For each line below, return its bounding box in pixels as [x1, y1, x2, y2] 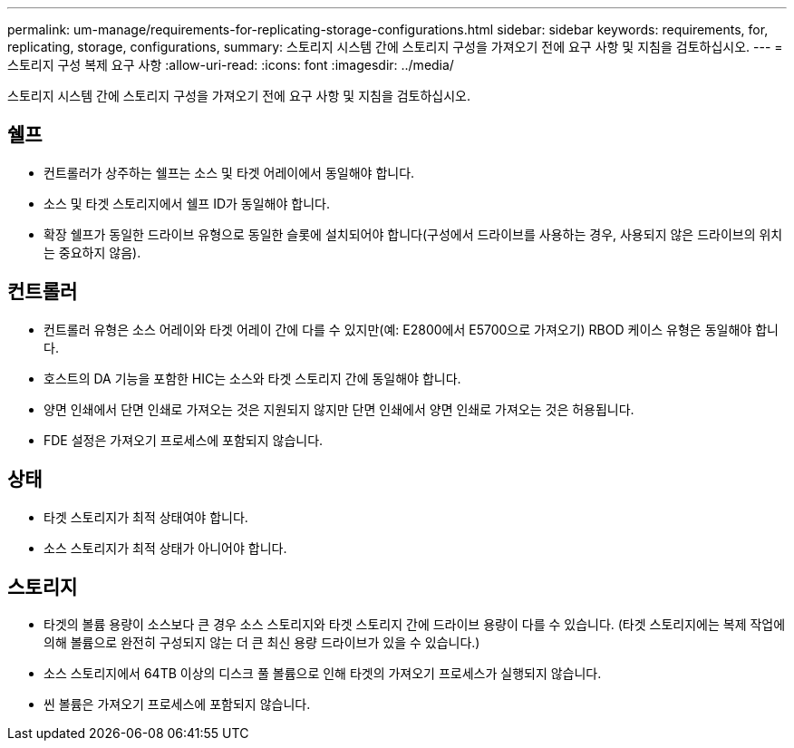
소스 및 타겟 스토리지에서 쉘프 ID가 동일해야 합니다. [44, 195, 330, 211]
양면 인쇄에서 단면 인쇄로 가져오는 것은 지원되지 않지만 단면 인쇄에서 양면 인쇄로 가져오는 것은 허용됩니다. [44, 401, 634, 417]
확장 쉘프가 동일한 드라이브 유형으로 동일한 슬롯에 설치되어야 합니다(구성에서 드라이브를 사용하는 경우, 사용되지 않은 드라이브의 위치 [44, 226, 783, 242]
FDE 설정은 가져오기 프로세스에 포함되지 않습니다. [44, 432, 324, 448]
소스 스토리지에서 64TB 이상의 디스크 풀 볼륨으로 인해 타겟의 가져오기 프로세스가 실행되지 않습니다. [44, 665, 602, 682]
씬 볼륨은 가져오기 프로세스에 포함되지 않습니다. [44, 696, 311, 713]
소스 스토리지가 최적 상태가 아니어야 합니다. [44, 539, 287, 556]
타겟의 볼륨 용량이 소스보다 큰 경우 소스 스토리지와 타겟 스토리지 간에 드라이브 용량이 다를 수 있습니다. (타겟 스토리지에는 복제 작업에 [44, 617, 786, 633]
